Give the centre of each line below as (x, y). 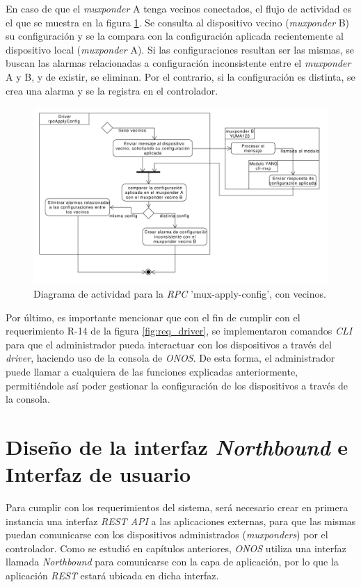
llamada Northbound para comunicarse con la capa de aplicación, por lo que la (172, 562)
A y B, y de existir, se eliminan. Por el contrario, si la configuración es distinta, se (180, 76)
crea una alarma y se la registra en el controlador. (112, 90)
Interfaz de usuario (98, 474)
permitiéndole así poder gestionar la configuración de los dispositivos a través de (177, 385)
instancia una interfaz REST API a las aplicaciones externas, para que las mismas (181, 521)
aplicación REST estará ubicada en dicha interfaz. (112, 576)
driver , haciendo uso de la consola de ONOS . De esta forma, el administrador (170, 358)
